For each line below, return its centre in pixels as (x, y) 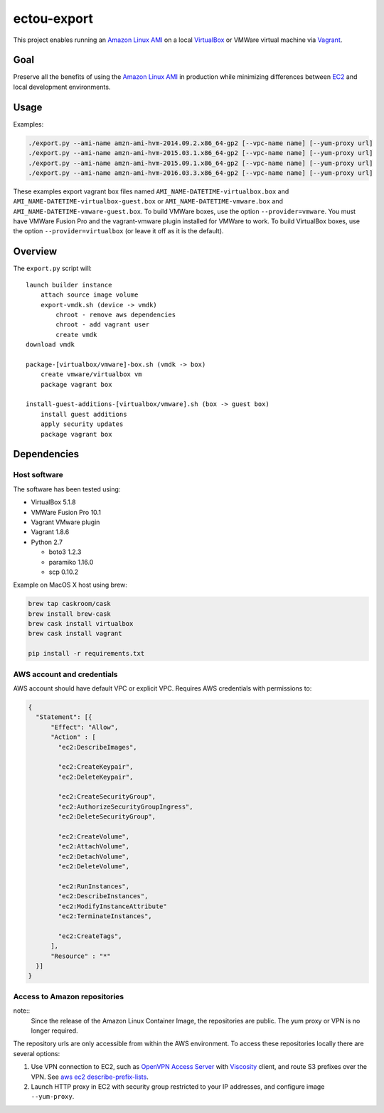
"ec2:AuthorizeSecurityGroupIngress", (126, 806)
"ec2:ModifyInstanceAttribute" (112, 906)
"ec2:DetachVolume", (94, 856)
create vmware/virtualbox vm (91, 374)
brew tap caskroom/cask (70, 604)
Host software (38, 475)
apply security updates (82, 424)
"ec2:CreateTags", (90, 936)
